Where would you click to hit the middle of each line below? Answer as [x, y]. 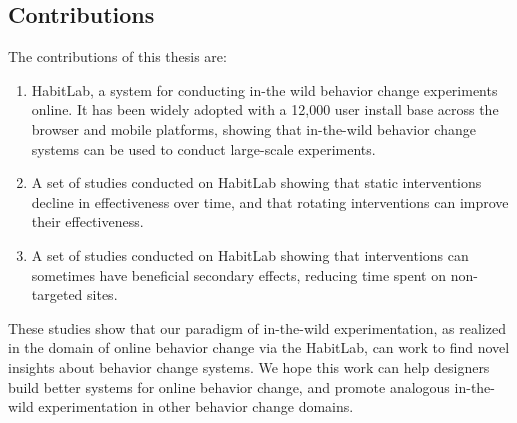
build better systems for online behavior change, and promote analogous [229, 386]
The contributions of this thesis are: [117, 56]
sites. [102, 294]
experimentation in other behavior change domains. [196, 406]
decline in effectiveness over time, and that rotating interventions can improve [270, 201]
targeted [57, 294]
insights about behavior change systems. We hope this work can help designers [249, 366]
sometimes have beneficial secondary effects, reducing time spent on [238, 274]
